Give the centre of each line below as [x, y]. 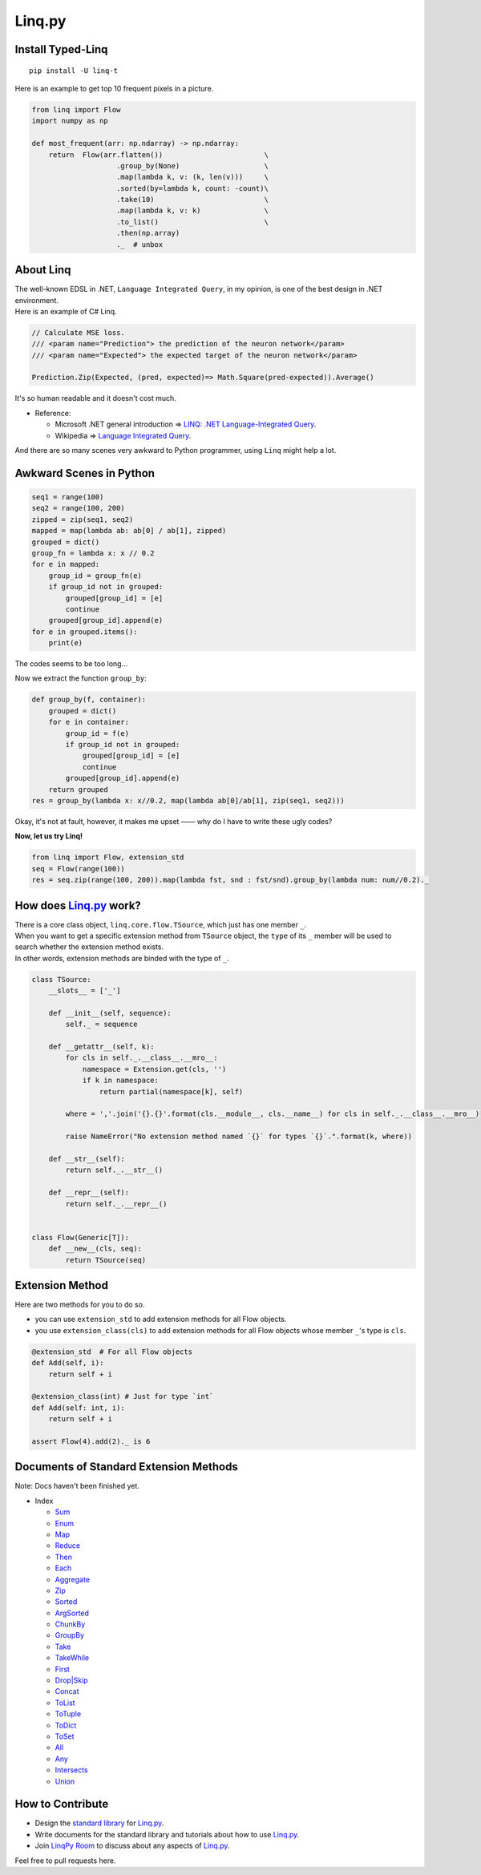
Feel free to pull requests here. [65, 1861]
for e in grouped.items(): [85, 632]
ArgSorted [72, 1613]
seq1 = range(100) [68, 497]
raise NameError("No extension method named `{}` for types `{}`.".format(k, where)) [239, 1137]
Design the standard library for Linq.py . [99, 1823]
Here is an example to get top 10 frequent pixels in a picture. [114, 88]
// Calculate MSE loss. [79, 332]
